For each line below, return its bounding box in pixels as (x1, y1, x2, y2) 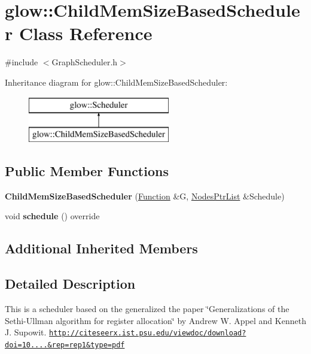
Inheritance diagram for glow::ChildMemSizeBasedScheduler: (5, 75, 228, 88)
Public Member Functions (5, 162, 169, 180)
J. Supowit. (5, 326, 47, 338)
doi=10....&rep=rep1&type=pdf (5, 340, 125, 349)
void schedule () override (5, 210, 100, 222)
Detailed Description (5, 274, 136, 293)
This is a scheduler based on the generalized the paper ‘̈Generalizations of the (5, 302, 289, 315)
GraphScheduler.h (51, 56, 118, 68)
